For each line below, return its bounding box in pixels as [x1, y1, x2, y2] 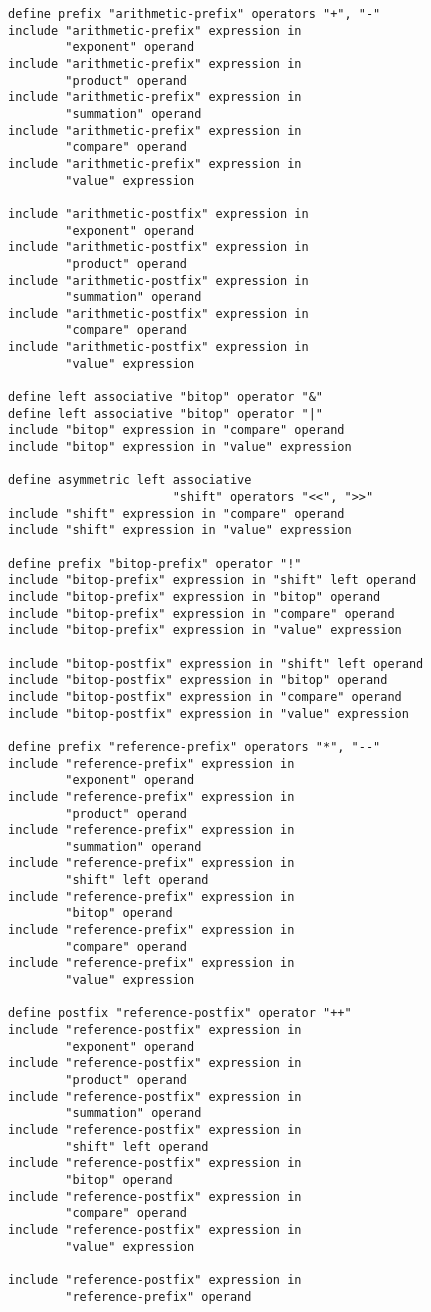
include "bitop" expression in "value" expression [8, 440, 352, 455]
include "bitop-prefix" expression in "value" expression [8, 623, 402, 638]
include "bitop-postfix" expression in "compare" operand [8, 689, 402, 704]
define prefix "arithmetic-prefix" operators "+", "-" [8, 7, 381, 21]
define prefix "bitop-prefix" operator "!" [8, 556, 302, 571]
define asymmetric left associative [8, 473, 252, 488]
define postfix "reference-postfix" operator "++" [8, 1006, 352, 1021]
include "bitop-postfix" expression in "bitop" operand [8, 673, 388, 688]
